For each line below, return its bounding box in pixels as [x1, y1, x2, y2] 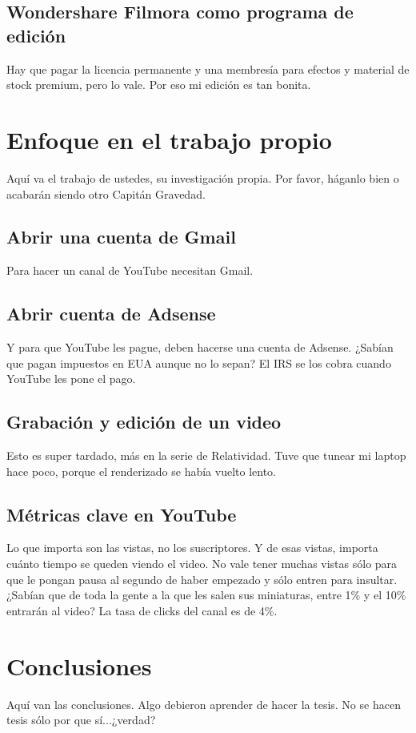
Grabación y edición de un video [6, 409, 282, 434]
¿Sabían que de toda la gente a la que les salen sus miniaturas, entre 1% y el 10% [6, 586, 406, 603]
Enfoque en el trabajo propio [6, 123, 332, 155]
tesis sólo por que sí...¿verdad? [6, 711, 156, 728]
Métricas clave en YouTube [6, 501, 237, 526]
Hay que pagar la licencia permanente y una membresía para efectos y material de [6, 60, 410, 77]
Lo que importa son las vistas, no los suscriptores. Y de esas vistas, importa [6, 539, 378, 556]
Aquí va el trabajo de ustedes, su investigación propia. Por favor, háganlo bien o [6, 169, 399, 186]
